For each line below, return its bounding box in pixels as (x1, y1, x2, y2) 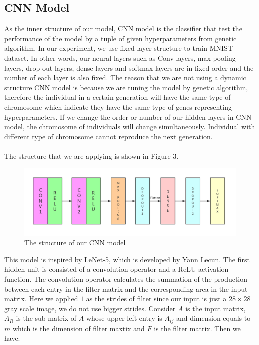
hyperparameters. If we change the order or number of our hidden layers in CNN (4, 111, 252, 122)
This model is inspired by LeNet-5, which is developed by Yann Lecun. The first (4, 254, 250, 264)
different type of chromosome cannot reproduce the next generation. (4, 131, 213, 141)
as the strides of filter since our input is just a (86, 293, 227, 304)
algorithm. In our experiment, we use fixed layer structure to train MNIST (4, 43, 233, 53)
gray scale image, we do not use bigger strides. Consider (4, 303, 176, 313)
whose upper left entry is (86, 313, 162, 323)
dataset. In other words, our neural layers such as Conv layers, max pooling (4, 52, 236, 63)
